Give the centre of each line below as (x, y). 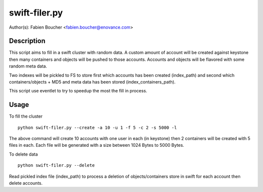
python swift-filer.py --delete (56, 166)
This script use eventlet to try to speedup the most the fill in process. (78, 91)
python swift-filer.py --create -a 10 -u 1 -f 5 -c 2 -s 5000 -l (97, 127)
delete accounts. (26, 183)
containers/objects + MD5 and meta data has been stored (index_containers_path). (92, 82)
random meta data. (28, 66)
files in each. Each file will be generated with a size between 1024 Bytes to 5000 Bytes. (97, 145)
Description (27, 41)
